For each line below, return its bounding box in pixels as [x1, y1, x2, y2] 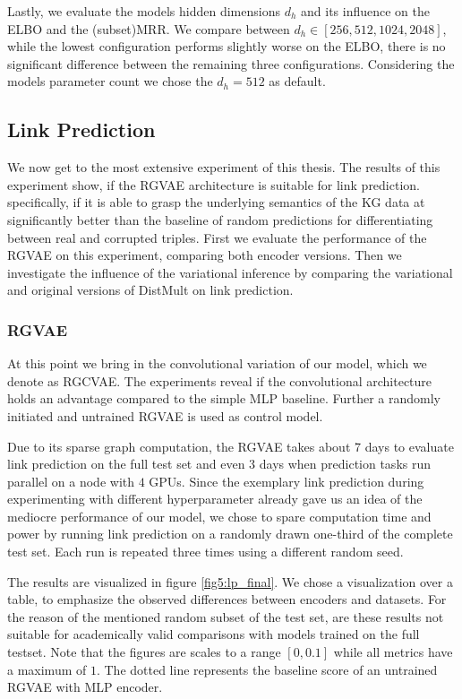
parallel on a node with [7, 471, 135, 490]
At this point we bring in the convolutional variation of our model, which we [7, 354, 427, 373]
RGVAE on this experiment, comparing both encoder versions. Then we [7, 246, 402, 264]
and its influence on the [301, 2, 431, 20]
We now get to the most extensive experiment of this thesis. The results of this [7, 158, 441, 177]
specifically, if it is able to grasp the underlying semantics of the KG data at [7, 193, 425, 211]
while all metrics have [333, 643, 453, 661]
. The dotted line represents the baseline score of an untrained [96, 660, 438, 678]
